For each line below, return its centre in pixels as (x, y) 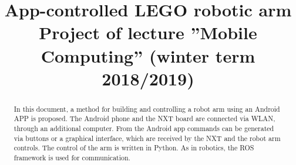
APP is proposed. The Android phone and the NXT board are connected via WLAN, (144, 118)
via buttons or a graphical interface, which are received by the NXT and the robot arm (147, 138)
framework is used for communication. (72, 158)
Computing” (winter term (148, 55)
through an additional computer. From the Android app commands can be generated (144, 128)
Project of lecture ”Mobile (148, 32)
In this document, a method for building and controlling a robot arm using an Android (147, 109)
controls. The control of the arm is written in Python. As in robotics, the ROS (134, 148)
